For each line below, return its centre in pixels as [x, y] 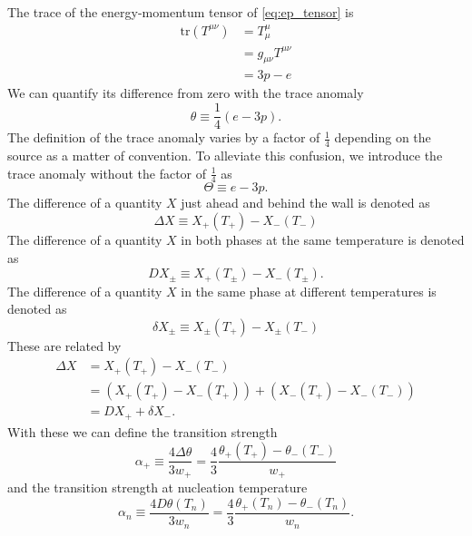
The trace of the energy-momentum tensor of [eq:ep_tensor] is [181, 12]
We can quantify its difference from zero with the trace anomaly [186, 93]
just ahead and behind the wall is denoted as [305, 203]
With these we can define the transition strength [143, 431]
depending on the [383, 137]
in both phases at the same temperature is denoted [323, 239]
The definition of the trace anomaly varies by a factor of [164, 137]
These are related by [64, 345]
